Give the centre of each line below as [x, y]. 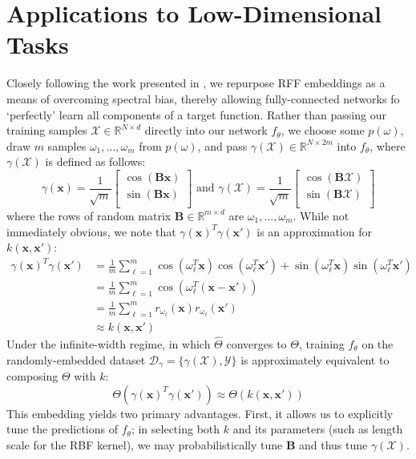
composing [32, 375]
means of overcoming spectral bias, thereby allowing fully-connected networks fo [203, 98]
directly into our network [206, 130]
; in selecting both [176, 429]
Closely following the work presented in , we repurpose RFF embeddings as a [196, 83]
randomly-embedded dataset [76, 359]
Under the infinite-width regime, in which [109, 343]
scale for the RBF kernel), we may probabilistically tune [145, 444]
